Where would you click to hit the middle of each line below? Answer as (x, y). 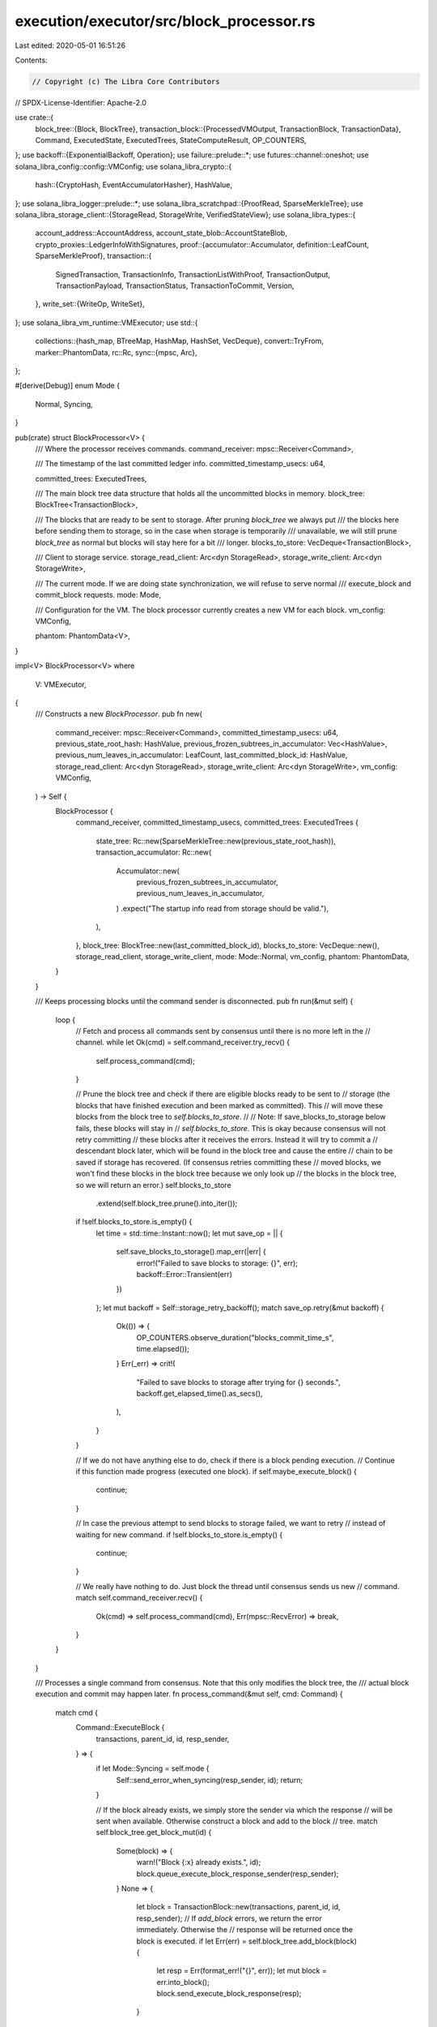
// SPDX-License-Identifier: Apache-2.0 (81, 102)
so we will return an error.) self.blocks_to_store (153, 1185)
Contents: (31, 60)
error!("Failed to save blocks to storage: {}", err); (217, 1263)
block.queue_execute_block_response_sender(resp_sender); (238, 1874)
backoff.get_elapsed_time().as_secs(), (199, 1394)
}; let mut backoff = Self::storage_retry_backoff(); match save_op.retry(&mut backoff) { (240, 1307)
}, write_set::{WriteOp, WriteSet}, (90, 304)
